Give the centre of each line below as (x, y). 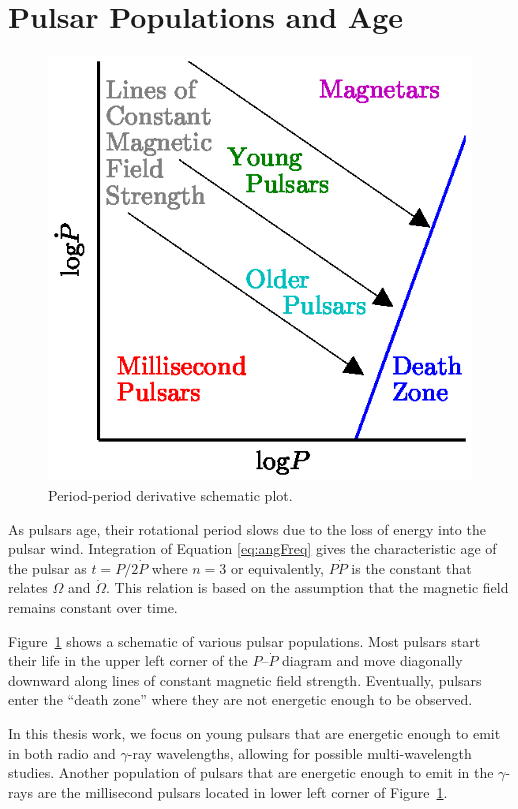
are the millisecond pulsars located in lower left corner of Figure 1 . (242, 791)
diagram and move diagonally (372, 660)
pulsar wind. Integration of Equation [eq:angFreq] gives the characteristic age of (252, 548)
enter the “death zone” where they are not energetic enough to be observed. (240, 699)
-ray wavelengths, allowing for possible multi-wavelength (299, 752)
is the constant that (411, 567)
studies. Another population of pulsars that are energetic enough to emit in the (251, 772)
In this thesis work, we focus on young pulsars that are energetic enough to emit (254, 733)
